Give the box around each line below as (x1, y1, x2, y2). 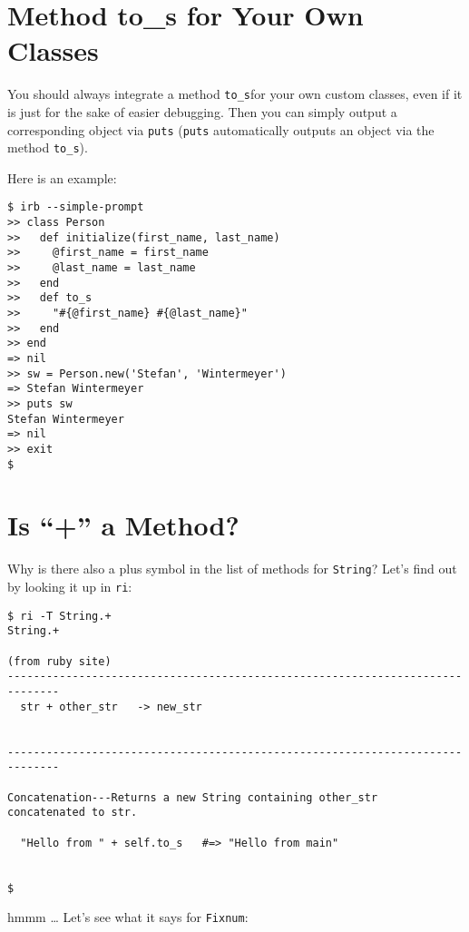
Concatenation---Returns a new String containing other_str (7, 790, 378, 804)
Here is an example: (7, 168, 117, 187)
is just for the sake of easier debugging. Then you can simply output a (7, 102, 397, 121)
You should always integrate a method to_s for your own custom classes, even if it (7, 84, 463, 103)
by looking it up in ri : (7, 577, 132, 596)
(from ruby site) (7, 654, 112, 668)
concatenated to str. (7, 806, 138, 819)
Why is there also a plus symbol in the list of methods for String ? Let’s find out (7, 559, 457, 578)
